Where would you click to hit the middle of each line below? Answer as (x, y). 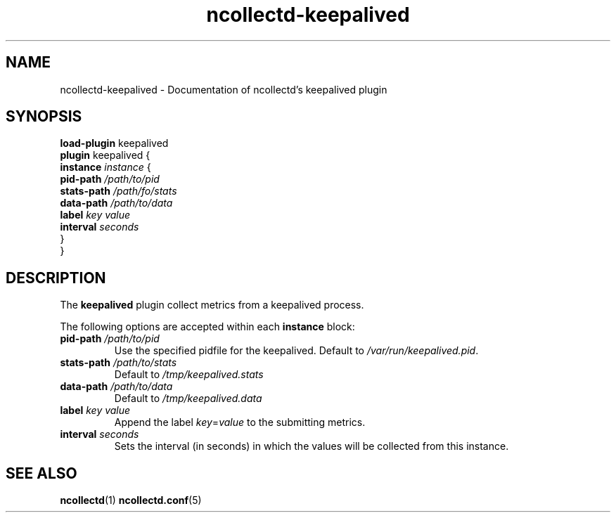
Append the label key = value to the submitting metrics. (240, 422)
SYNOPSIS (44, 117)
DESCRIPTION (56, 278)
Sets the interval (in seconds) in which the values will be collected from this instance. (312, 446)
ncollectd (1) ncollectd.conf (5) (131, 500)
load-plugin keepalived (114, 143)
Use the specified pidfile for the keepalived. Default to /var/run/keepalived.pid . (296, 351)
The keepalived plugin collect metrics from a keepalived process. (212, 305)
